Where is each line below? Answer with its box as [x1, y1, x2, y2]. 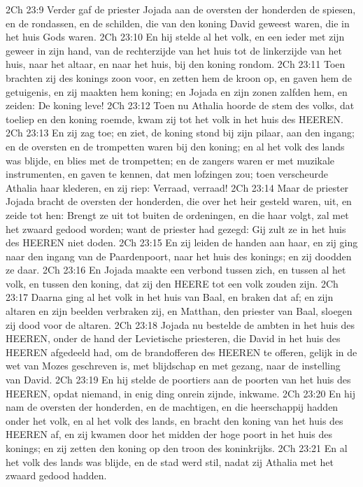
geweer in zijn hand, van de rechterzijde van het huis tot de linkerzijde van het [6, 43, 342, 57]
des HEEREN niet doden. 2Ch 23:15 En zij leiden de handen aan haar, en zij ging [6, 235, 358, 250]
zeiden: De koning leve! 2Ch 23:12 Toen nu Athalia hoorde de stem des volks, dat [6, 98, 355, 113]
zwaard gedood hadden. [6, 468, 107, 483]
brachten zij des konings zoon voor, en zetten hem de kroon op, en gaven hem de [6, 70, 352, 85]
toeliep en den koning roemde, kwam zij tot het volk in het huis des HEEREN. [6, 111, 343, 126]
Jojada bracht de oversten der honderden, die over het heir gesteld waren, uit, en [6, 194, 352, 209]
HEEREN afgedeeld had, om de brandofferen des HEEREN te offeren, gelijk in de [6, 344, 357, 359]
